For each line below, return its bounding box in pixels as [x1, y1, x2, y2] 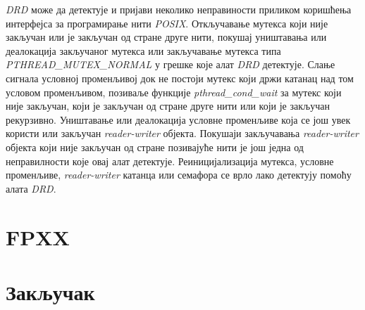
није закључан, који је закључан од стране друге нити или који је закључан [6, 98, 330, 113]
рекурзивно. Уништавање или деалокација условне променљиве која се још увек [6, 112, 351, 127]
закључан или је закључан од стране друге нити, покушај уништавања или [6, 30, 327, 44]
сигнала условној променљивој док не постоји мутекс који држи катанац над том [6, 70, 354, 85]
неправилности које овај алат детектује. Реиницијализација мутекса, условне [6, 153, 334, 168]
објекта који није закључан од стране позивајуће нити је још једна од [6, 139, 304, 154]
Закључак [6, 277, 95, 306]
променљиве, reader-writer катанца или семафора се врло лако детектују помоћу [6, 167, 352, 182]
